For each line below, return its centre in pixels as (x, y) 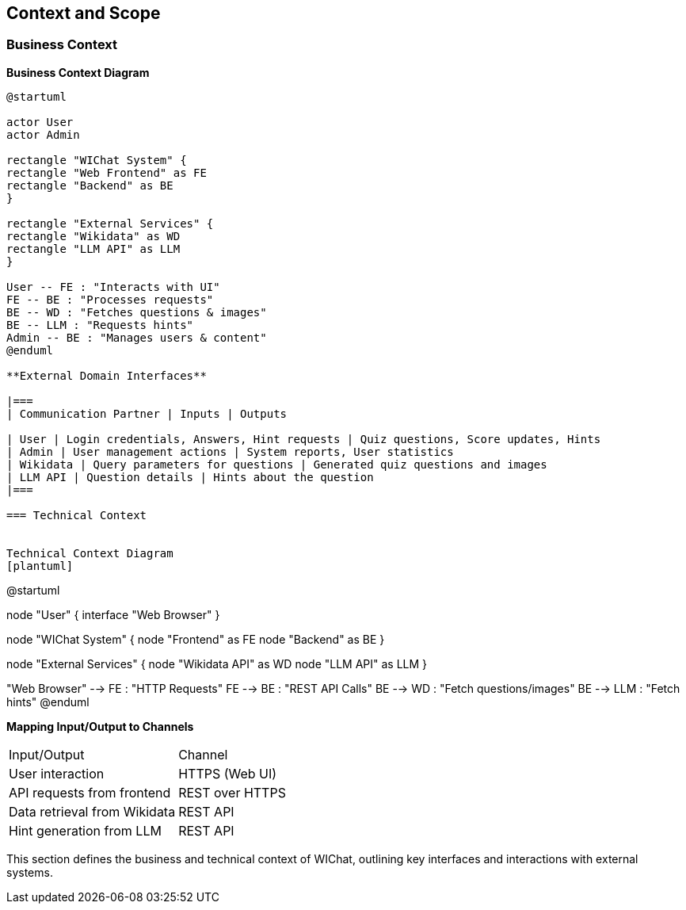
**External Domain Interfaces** (107, 375)
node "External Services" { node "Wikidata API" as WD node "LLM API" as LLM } (217, 663)
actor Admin (43, 134)
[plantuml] (40, 566)
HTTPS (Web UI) (228, 773)
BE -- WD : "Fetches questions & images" (137, 312)
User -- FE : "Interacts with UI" (113, 287)
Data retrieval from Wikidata (92, 811)
